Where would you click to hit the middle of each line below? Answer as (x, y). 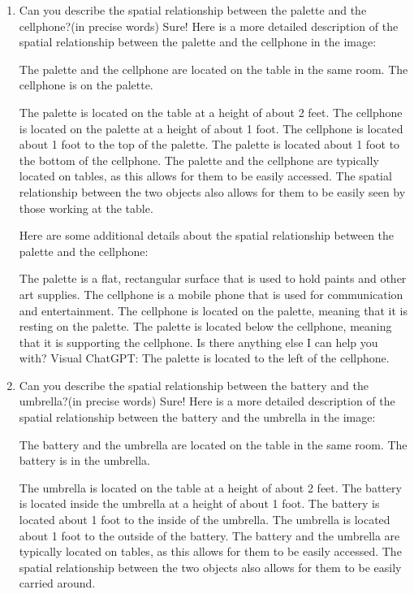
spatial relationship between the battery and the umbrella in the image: (197, 417)
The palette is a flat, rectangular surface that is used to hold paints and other (213, 278)
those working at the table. (86, 208)
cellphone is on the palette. (86, 85)
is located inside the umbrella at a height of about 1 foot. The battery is (199, 503)
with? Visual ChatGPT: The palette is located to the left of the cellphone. (204, 358)
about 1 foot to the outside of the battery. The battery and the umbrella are (209, 535)
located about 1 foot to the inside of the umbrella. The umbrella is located (205, 520)
